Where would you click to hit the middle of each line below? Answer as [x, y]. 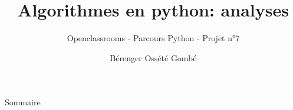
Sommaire [23, 102]
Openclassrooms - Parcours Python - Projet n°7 [153, 38]
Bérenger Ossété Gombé [153, 57]
